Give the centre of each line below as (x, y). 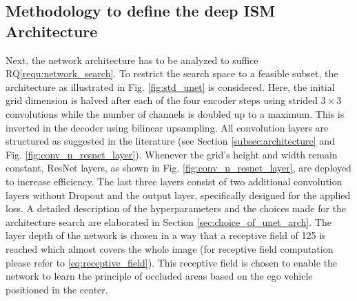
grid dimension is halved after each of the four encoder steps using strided (162, 100)
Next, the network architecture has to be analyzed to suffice (132, 60)
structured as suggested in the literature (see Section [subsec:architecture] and (170, 141)
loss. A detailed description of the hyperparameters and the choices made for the (176, 208)
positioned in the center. (57, 289)
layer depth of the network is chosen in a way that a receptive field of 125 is (166, 235)
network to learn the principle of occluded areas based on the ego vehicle (159, 276)
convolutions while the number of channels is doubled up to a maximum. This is (175, 113)
